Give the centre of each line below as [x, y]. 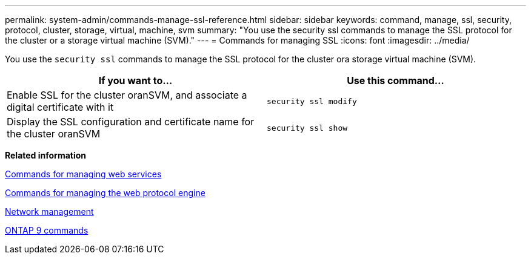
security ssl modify [312, 101]
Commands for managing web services [83, 174]
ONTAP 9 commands [47, 230]
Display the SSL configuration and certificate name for [131, 122]
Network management [49, 211]
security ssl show [307, 128]
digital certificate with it [60, 107]
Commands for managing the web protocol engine [105, 193]
